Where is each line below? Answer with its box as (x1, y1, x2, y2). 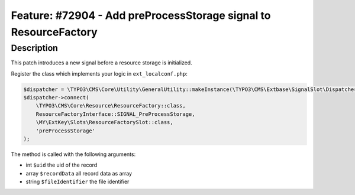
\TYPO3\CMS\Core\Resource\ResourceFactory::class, (35, 102, 186, 109)
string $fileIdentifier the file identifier (25, 178, 130, 186)
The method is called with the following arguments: (11, 151, 136, 158)
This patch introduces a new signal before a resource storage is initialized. (11, 59, 192, 66)
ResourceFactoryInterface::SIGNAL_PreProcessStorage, (35, 110, 195, 118)
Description (11, 43, 59, 53)
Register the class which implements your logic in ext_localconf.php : (11, 70, 188, 77)
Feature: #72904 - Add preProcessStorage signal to (11, 9, 271, 22)
